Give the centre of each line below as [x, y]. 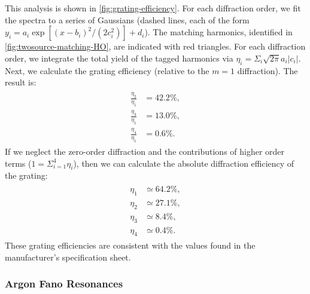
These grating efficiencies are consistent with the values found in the [130, 245]
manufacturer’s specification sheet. [68, 257]
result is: [21, 82]
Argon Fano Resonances [64, 284]
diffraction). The [268, 70]
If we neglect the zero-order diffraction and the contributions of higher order [145, 151]
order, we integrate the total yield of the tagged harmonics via [119, 58]
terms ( [18, 163]
